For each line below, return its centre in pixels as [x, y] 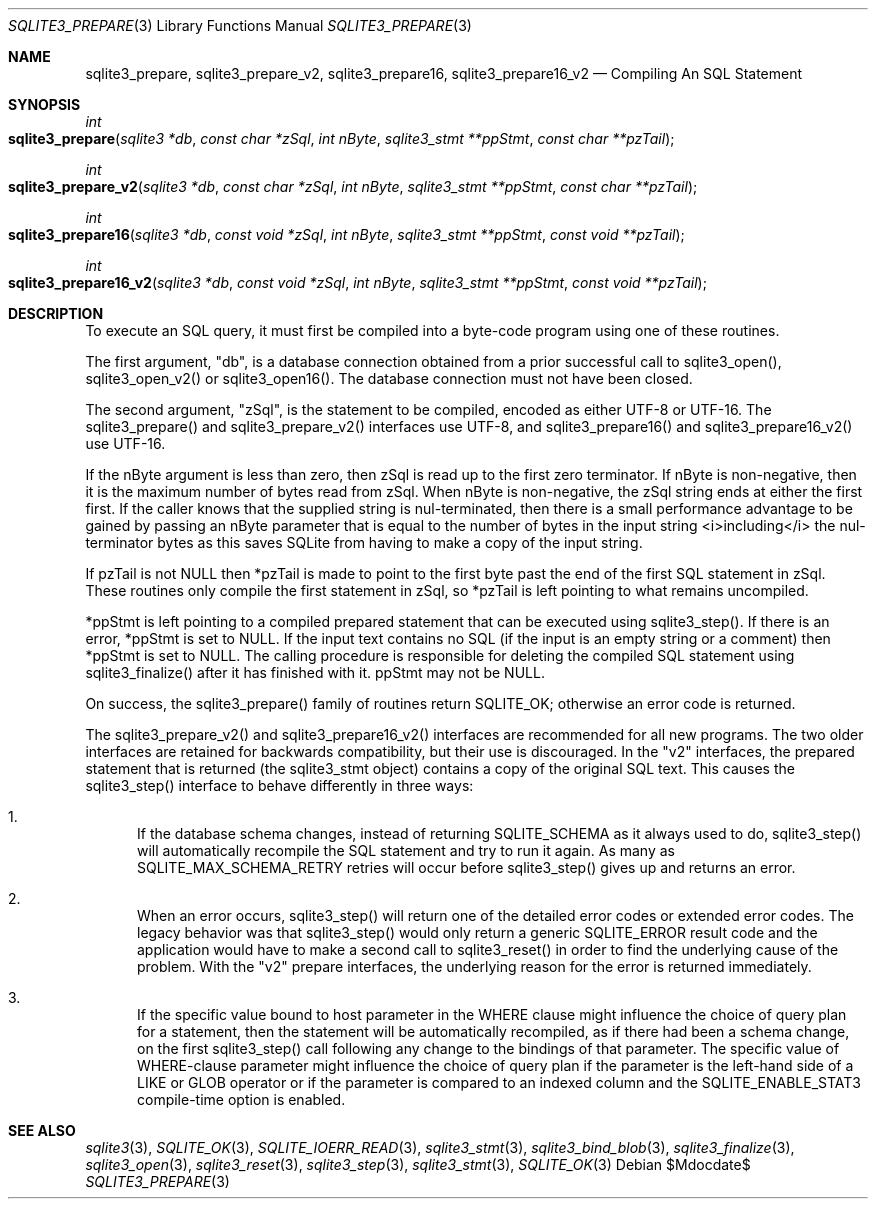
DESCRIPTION [56, 313]
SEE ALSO [42, 1130]
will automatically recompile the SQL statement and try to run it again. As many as [406, 850]
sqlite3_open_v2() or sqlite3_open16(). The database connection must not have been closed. [389, 378]
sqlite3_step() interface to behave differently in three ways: [279, 785]
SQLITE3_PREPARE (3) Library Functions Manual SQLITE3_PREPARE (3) [240, 25]
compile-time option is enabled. [241, 1099]
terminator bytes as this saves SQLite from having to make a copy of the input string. [364, 542]
